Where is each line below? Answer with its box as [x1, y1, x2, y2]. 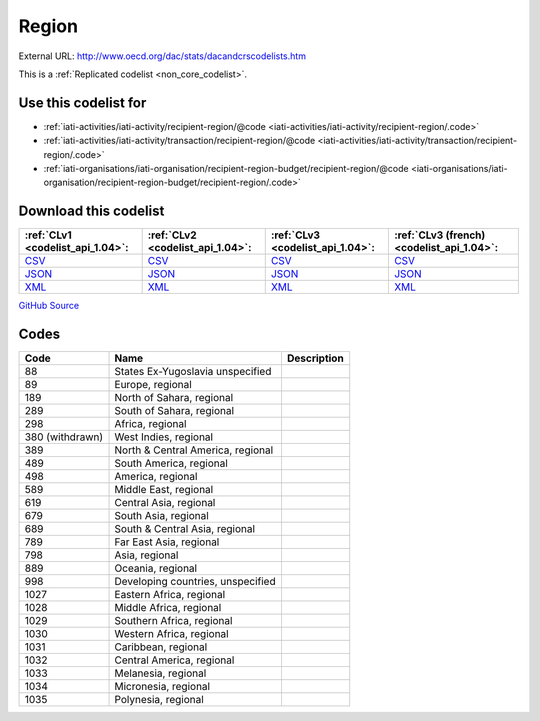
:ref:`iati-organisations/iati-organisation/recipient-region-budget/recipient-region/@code [43, 163, 409, 175]
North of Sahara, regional [114, 391, 234, 405]
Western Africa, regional [114, 627, 229, 641]
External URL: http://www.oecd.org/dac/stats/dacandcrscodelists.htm [18, 50, 307, 62]
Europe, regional [114, 378, 192, 392]
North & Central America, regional [114, 443, 274, 457]
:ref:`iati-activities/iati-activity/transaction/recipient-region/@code [43, 135, 316, 147]
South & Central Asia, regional [114, 522, 255, 536]
